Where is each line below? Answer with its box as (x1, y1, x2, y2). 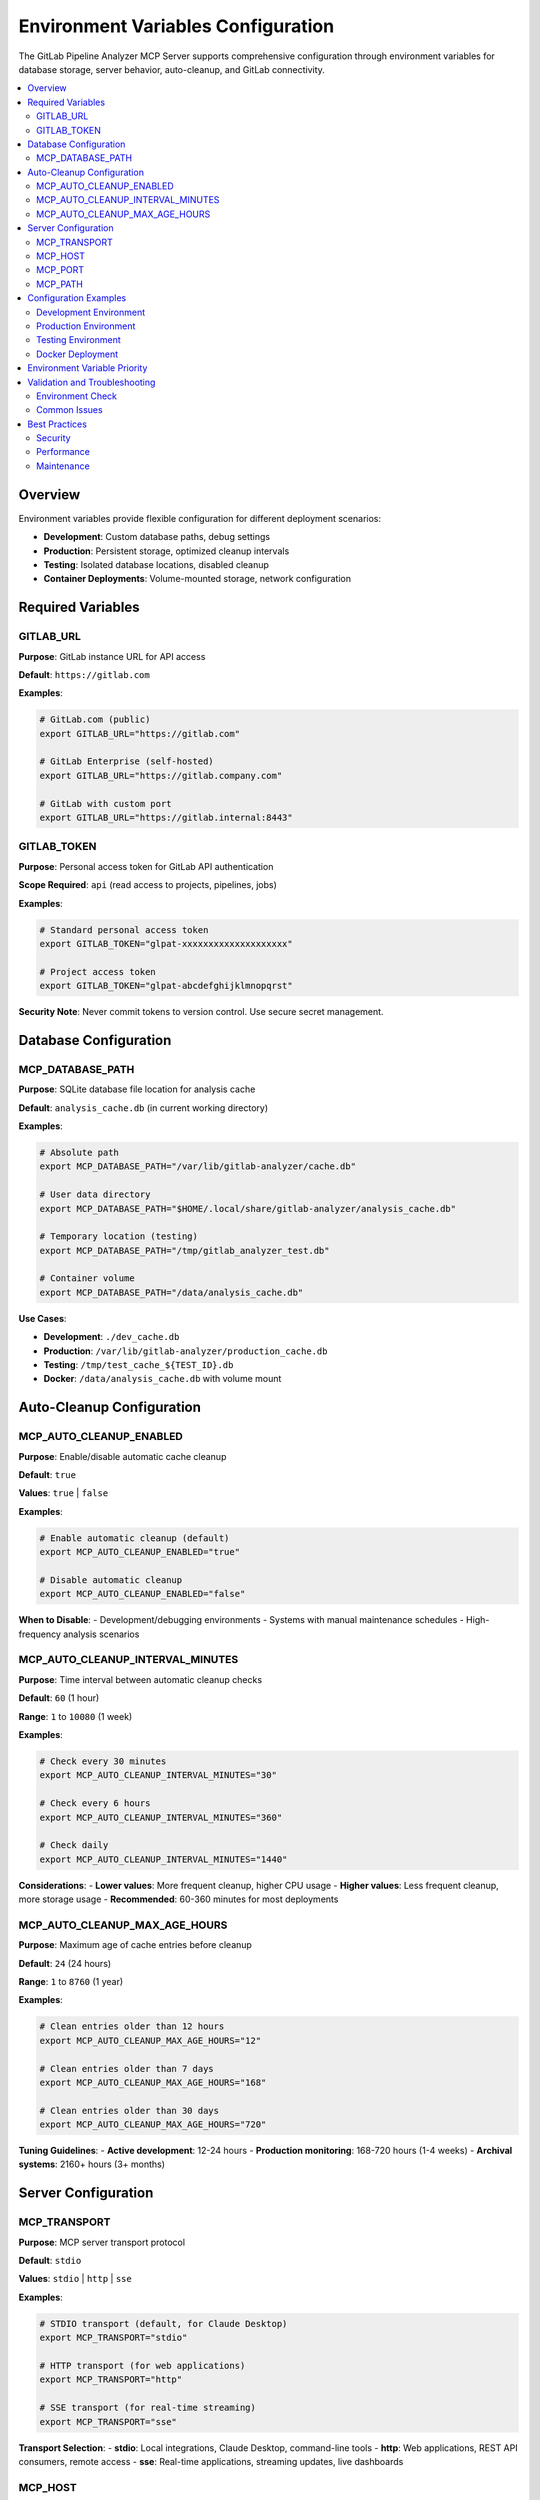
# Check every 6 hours (39, 1798, 151, 1809)
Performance (36, 446, 90, 458)
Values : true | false (18, 1487, 109, 1499)
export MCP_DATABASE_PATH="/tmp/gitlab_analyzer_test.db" (39, 1245, 330, 1256)
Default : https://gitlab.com (18, 668, 150, 680)
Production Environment (36, 320, 136, 332)
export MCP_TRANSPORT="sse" (39, 2416, 177, 2427)
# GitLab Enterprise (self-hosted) (39, 756, 214, 767)
